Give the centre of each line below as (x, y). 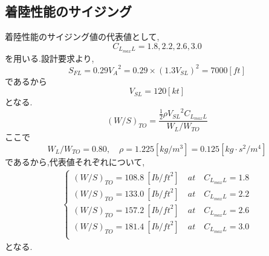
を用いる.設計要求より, (50, 58)
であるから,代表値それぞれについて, (75, 161)
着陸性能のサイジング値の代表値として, (82, 37)
